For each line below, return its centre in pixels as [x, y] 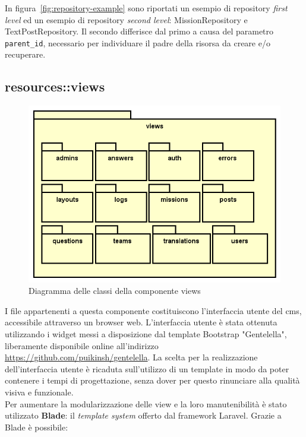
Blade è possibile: [37, 427]
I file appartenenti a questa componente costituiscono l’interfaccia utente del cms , [153, 310]
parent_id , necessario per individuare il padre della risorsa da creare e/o [138, 42]
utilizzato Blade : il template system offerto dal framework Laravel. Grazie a [143, 415]
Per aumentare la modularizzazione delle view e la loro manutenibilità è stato [146, 403]
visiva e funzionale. [39, 392]
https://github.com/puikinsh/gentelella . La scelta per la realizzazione [131, 357]
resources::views [55, 86]
